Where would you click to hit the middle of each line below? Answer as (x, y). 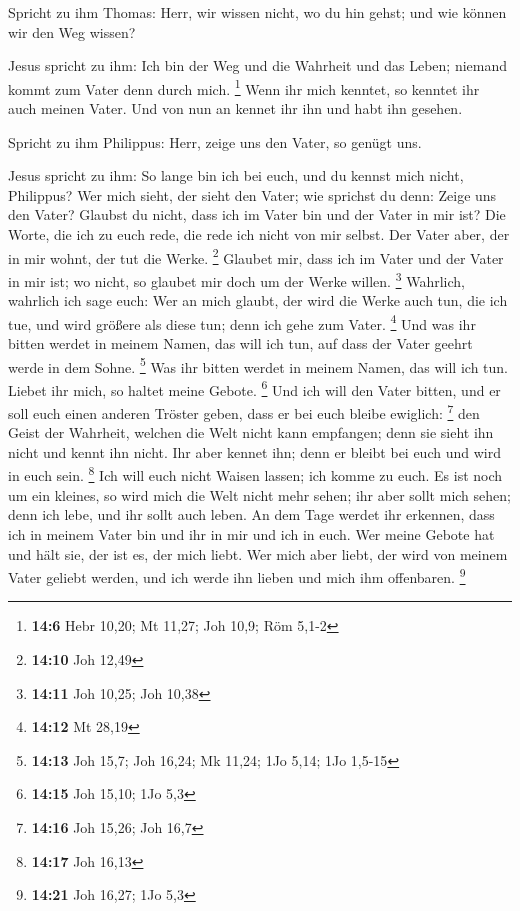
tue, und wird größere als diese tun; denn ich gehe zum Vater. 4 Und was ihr (242, 322)
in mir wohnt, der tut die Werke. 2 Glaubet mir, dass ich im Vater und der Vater (256, 256)
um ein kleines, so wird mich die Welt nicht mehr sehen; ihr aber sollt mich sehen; (259, 494)
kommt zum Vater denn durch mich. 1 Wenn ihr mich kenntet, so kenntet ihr (244, 87)
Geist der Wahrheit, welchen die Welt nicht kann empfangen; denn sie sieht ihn (251, 432)
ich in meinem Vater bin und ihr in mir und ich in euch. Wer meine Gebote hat (251, 533)
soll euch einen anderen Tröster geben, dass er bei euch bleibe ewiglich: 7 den (244, 411)
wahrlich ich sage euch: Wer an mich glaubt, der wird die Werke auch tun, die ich (258, 300)
